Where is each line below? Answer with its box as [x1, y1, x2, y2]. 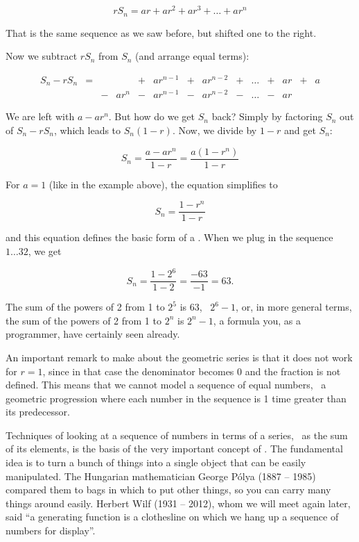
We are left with [6, 109, 75, 124]
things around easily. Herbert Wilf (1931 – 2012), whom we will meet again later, [6, 495, 351, 510]
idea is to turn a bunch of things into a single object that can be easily [6, 455, 306, 470]
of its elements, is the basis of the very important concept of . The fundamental [6, 441, 343, 456]
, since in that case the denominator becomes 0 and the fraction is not [42, 363, 341, 378]
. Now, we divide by [172, 122, 257, 137]
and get [284, 122, 316, 137]
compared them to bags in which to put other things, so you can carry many [6, 482, 331, 497]
